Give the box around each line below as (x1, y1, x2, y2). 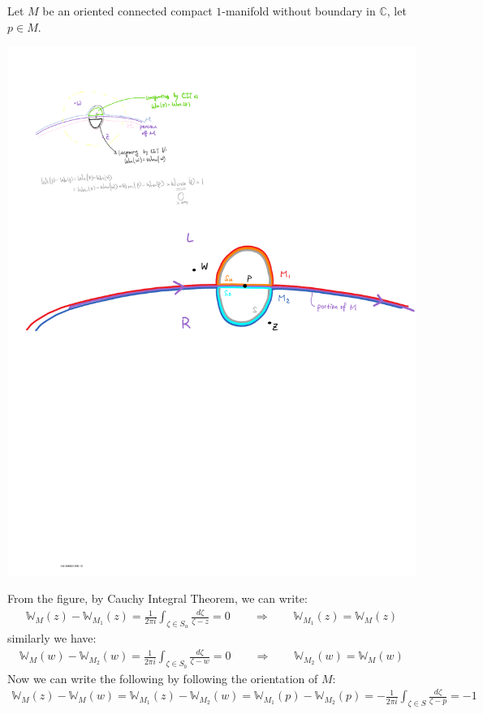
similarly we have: (7, 630, 97, 647)
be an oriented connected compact (42, 2, 213, 19)
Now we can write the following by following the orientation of (7, 669, 318, 686)
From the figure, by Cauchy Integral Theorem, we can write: (7, 590, 308, 607)
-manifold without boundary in (222, 2, 376, 19)
